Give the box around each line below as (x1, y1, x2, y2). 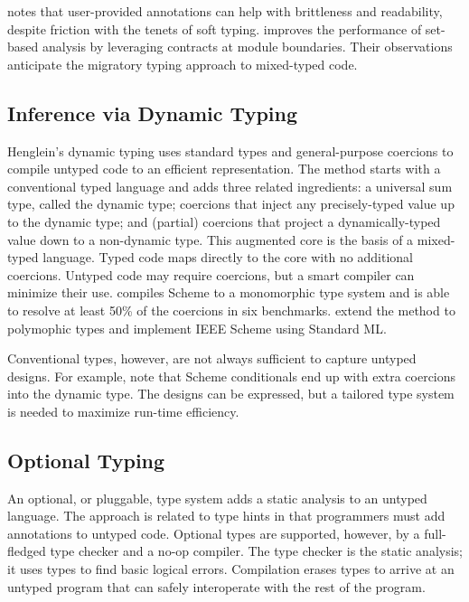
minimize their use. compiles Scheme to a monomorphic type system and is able (7, 283, 450, 302)
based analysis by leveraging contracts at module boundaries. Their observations (7, 37, 453, 56)
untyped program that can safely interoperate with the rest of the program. (7, 577, 426, 596)
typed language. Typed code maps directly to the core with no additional (7, 248, 413, 267)
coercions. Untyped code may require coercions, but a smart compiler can (7, 265, 415, 284)
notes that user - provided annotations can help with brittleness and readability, (7, 2, 443, 20)
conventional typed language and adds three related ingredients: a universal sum (7, 176, 453, 195)
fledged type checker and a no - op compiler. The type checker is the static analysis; (7, 541, 463, 560)
